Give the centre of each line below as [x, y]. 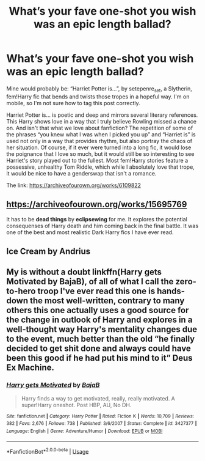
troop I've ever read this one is [96, 291]
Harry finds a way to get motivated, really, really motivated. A [98, 398]
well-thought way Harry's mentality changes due [102, 329]
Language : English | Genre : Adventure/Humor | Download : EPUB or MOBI [85, 431]
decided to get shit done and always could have [99, 349]
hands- [171, 291]
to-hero [21, 291]
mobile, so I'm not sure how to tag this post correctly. [73, 103]
